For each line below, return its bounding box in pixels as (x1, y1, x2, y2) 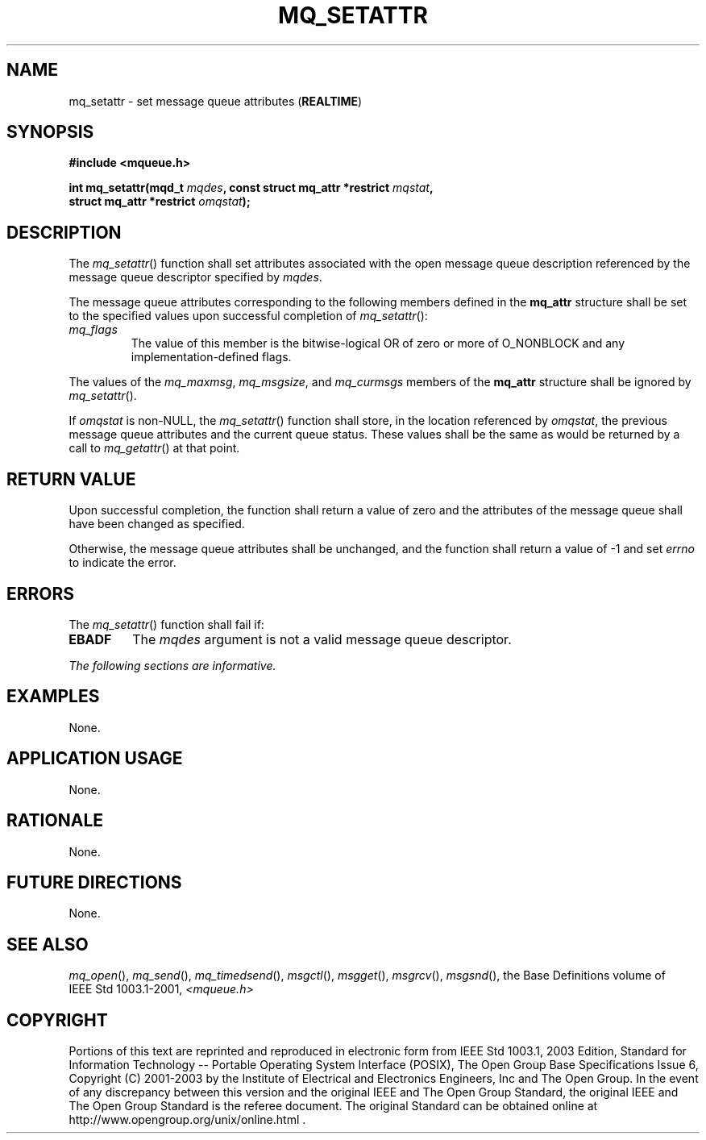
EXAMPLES (6, 686, 100, 707)
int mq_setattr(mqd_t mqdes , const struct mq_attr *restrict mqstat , (69, 181, 434, 195)
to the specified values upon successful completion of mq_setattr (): (69, 309, 428, 323)
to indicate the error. (69, 555, 176, 570)
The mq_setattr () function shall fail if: (69, 617, 264, 631)
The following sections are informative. (69, 658, 276, 672)
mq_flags (69, 322, 118, 337)
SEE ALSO (6, 934, 89, 955)
